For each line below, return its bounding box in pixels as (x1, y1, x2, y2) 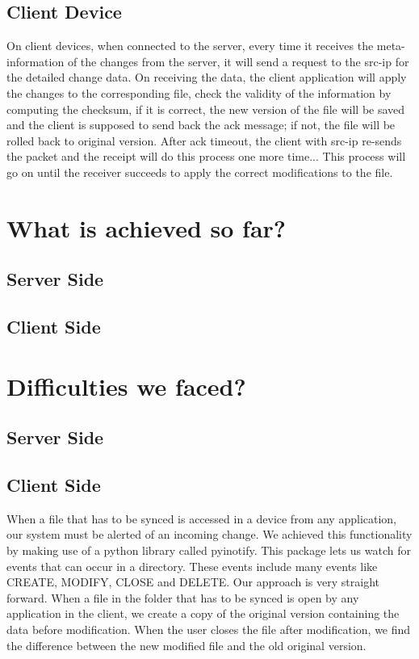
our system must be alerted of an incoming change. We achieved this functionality (6, 526, 413, 543)
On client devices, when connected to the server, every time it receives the (6, 37, 374, 54)
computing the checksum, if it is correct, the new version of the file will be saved (6, 100, 405, 117)
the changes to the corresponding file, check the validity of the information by (6, 84, 392, 101)
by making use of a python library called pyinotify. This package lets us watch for (6, 542, 411, 559)
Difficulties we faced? (6, 369, 246, 402)
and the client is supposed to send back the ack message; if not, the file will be (6, 116, 396, 133)
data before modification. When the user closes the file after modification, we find (6, 621, 411, 637)
